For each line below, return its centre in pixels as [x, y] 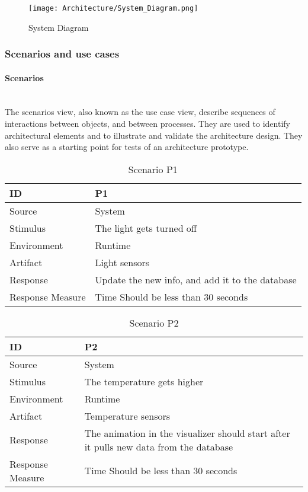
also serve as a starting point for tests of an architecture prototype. [127, 147]
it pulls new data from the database [159, 446]
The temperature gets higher [144, 381]
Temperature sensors [127, 416]
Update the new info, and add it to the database [196, 279]
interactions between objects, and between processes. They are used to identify [147, 124]
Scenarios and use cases [62, 54]
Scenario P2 [154, 322]
